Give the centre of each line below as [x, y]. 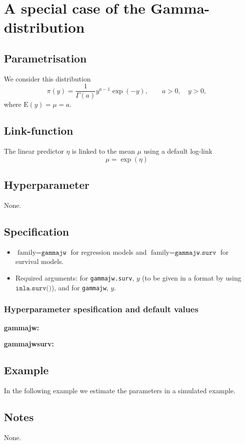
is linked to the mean [103, 151]
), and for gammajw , [80, 287]
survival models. [40, 261]
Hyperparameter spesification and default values [101, 309]
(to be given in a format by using [192, 278]
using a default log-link [178, 151]
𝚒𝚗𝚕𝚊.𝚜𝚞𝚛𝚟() [33, 288]
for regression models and [109, 252]
